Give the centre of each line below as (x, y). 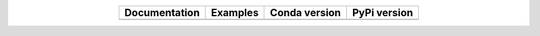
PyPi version (382, 12)
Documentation (162, 12)
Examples (234, 12)
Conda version (306, 12)
